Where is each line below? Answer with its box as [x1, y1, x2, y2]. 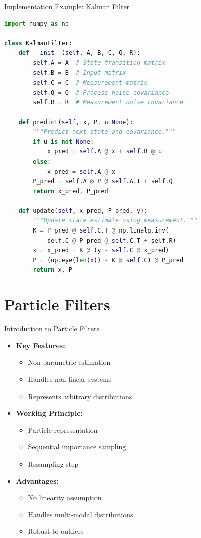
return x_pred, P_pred [33, 187, 108, 195]
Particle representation [28, 424, 98, 435]
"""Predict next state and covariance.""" [33, 128, 176, 136]
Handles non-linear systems [28, 373, 112, 384]
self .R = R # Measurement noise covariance [33, 99, 183, 106]
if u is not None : [33, 138, 94, 145]
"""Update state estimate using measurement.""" [33, 217, 198, 224]
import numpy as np [4, 20, 69, 27]
